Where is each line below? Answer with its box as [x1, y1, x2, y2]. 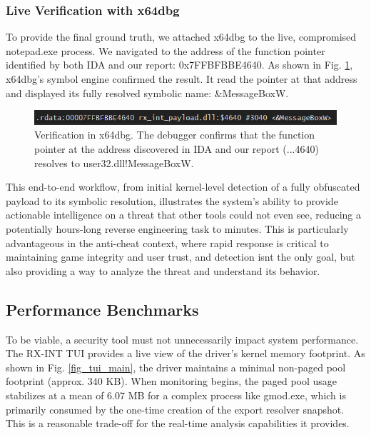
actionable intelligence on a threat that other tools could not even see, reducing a [6, 207, 362, 222]
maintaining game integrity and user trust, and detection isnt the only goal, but [6, 249, 355, 264]
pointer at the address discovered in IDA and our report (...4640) [34, 141, 319, 156]
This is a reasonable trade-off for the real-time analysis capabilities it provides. [6, 416, 350, 431]
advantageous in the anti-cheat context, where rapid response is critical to [6, 235, 329, 250]
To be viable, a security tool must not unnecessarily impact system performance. [6, 331, 359, 346]
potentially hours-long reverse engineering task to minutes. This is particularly [6, 221, 349, 236]
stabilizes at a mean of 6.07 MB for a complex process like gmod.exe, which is [6, 387, 346, 402]
